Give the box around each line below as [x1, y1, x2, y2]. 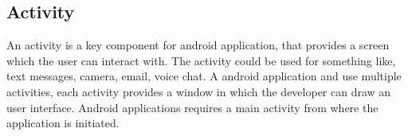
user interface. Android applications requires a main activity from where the [6, 99, 379, 115]
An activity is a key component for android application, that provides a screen [6, 37, 390, 53]
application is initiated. [6, 115, 120, 131]
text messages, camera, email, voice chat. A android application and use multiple [6, 68, 402, 84]
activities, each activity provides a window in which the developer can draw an [6, 83, 391, 99]
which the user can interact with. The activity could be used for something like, [6, 52, 396, 68]
